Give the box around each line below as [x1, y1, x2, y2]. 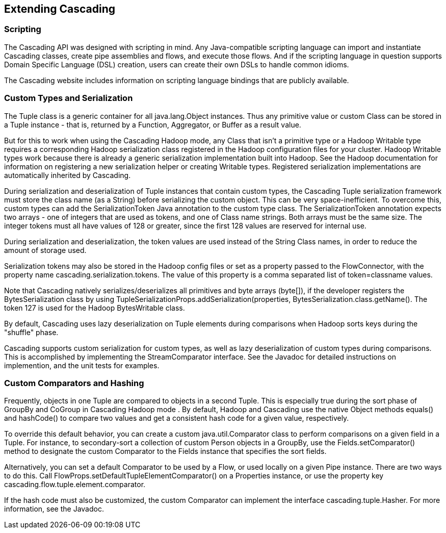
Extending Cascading [4, 3, 116, 15]
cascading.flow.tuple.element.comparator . [4, 480, 146, 489]
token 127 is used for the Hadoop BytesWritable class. [4, 303, 185, 312]
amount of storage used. [4, 245, 87, 255]
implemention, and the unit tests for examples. [4, 361, 160, 370]
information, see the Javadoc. [4, 504, 104, 514]
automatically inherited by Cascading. [4, 170, 131, 180]
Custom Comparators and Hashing [4, 377, 144, 388]
